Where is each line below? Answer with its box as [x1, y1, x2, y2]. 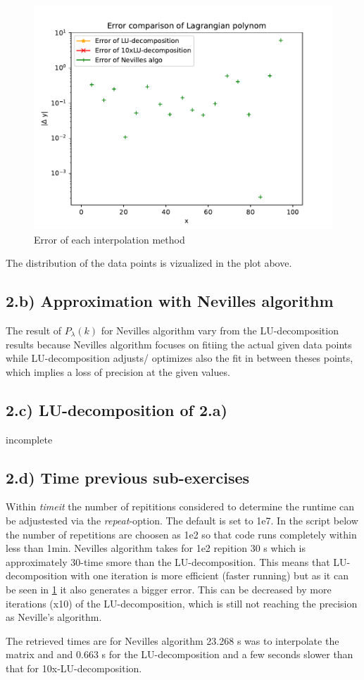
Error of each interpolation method [34, 232, 185, 246]
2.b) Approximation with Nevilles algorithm [6, 290, 334, 312]
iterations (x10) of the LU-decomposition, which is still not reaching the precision [6, 596, 358, 610]
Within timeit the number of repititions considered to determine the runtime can [6, 499, 355, 514]
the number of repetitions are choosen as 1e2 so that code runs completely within [6, 527, 357, 541]
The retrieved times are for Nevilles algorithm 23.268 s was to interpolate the [6, 633, 339, 648]
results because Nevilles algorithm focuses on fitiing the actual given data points [6, 336, 352, 351]
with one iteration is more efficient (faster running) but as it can [70, 568, 349, 583]
